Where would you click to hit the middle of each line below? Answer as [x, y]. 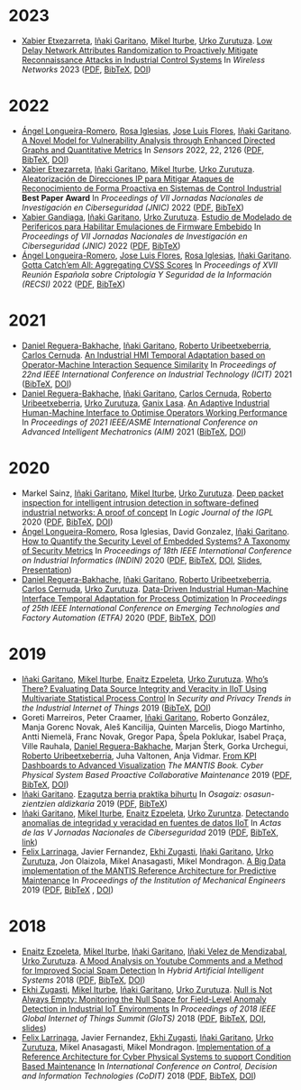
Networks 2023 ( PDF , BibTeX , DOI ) [86, 69]
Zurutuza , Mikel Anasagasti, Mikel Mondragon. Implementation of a [146, 1047]
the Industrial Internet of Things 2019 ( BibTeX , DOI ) [116, 708]
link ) [29, 842]
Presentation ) [47, 570]
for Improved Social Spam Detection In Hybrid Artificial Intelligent [142, 970]
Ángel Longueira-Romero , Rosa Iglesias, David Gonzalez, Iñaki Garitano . [155, 531]
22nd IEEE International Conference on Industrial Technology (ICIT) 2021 [157, 374]
